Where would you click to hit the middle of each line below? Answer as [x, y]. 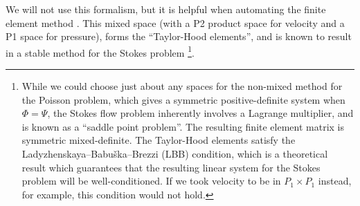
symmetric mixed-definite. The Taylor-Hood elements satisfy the [159, 140]
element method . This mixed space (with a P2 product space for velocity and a [175, 22]
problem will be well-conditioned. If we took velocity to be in [151, 181]
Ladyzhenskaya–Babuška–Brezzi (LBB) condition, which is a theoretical [175, 153]
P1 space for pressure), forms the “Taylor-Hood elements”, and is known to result [179, 36]
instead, [335, 181]
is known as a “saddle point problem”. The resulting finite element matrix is [183, 126]
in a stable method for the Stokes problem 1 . [100, 51]
